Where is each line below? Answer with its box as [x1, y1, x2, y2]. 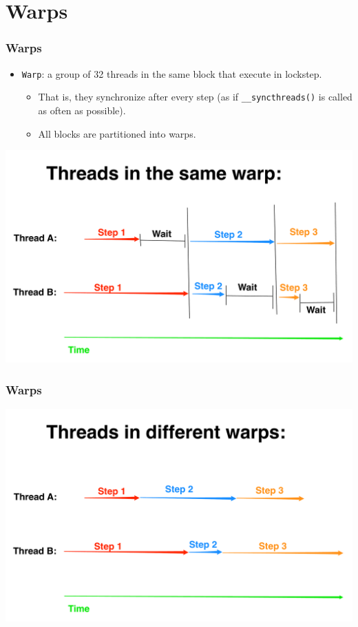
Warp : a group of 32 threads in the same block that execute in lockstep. [21, 66, 322, 81]
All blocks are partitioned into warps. [38, 126, 196, 140]
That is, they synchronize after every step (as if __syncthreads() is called [38, 89, 352, 104]
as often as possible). [38, 103, 126, 117]
